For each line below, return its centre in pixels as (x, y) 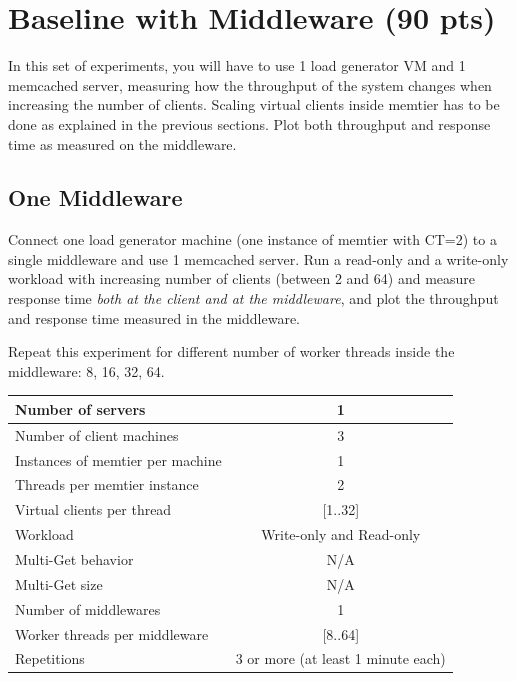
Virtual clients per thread (93, 509)
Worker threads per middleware (112, 633)
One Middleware (95, 197)
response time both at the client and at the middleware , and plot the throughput (253, 298)
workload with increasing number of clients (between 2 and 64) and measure (242, 278)
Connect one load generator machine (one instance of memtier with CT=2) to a (252, 239)
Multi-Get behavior (74, 559)
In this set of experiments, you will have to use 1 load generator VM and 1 (237, 65)
